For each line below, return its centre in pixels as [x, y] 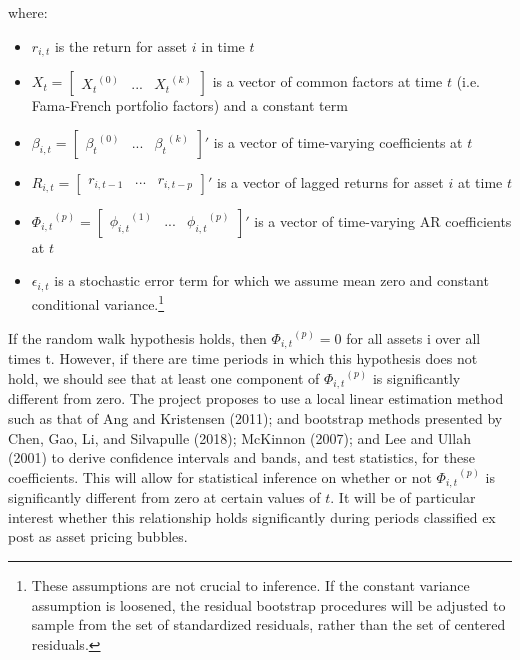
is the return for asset [121, 45]
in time [223, 45]
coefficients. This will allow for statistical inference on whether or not [220, 476]
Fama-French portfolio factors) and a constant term [189, 105]
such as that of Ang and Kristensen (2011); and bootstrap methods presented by [255, 418]
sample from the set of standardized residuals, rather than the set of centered [268, 624]
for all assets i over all [413, 337]
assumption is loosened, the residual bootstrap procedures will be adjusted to [268, 604]
